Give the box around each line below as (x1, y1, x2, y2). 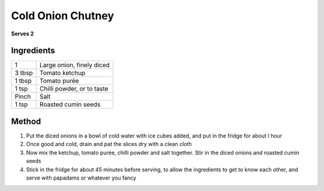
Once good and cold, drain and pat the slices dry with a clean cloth (26, 141, 192, 148)
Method (11, 116, 41, 126)
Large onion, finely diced (39, 61, 110, 69)
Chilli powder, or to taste (39, 85, 109, 93)
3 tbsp (14, 69, 33, 77)
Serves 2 (11, 30, 34, 37)
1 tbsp (14, 77, 32, 85)
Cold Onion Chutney (11, 9, 114, 22)
